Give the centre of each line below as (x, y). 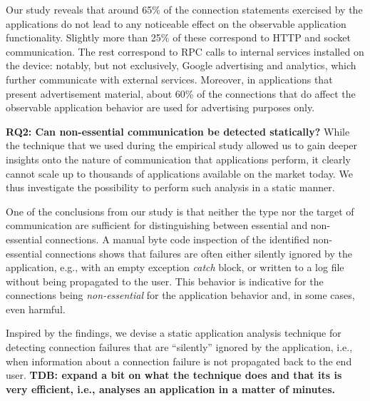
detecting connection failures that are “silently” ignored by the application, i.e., (179, 347)
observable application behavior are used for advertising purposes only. (160, 107)
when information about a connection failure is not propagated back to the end (179, 361)
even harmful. (36, 309)
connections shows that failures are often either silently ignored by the (199, 253)
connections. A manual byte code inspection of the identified (178, 239)
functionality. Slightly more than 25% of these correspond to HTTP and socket (178, 37)
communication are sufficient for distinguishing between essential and (157, 225)
